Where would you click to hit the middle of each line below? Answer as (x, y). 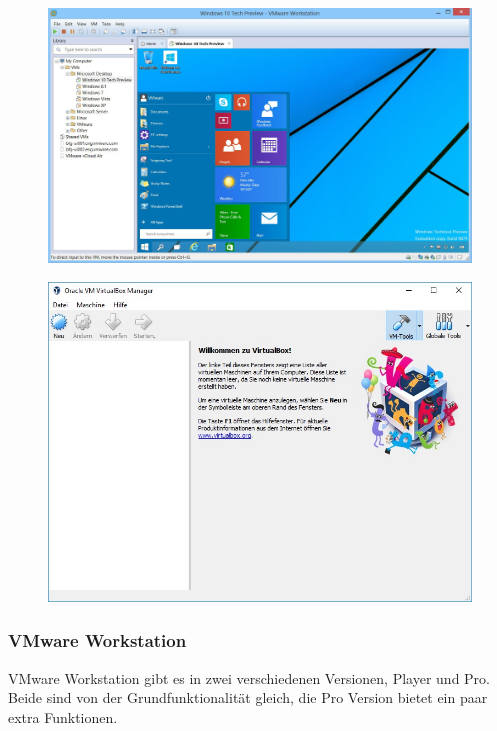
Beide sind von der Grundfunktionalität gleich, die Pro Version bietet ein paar (248, 697)
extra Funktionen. (63, 716)
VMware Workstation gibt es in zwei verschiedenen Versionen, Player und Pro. (249, 677)
